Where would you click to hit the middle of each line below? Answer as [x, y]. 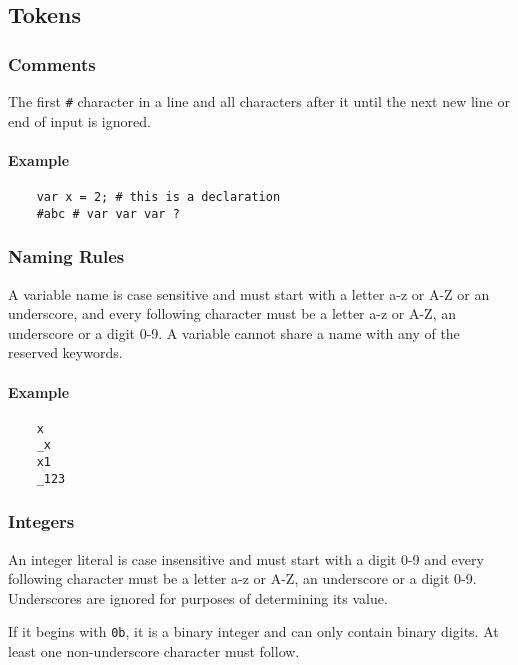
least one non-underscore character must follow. [154, 651]
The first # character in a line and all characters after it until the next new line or [259, 101]
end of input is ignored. [79, 120]
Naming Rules [66, 256]
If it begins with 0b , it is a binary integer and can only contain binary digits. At [253, 631]
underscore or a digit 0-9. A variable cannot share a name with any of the [234, 332]
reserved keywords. [65, 352]
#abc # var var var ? [108, 213]
